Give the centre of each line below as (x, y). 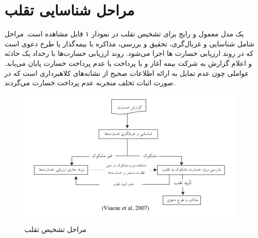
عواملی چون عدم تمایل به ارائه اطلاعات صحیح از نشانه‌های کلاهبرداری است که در (127, 73)
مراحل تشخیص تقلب (55, 229)
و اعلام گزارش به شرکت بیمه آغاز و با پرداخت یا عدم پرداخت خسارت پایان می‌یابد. (128, 63)
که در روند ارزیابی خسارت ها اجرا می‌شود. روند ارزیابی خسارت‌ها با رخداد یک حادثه (129, 53)
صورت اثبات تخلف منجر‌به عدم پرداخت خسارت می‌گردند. (90, 83)
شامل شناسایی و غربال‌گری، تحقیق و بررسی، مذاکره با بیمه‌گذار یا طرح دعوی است (129, 43)
